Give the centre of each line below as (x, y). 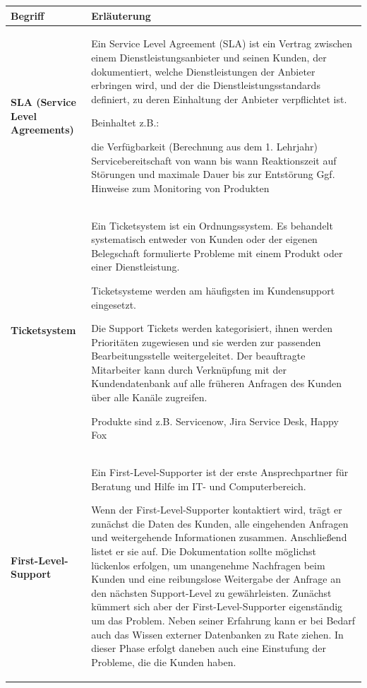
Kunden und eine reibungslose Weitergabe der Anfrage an (216, 579)
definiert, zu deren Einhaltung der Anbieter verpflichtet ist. (219, 99)
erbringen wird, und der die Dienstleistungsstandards (206, 85)
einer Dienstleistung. (136, 267)
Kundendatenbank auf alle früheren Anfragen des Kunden (217, 383)
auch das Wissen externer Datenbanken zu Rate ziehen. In (217, 634)
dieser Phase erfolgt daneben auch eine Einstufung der (209, 648)
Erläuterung (121, 15)
